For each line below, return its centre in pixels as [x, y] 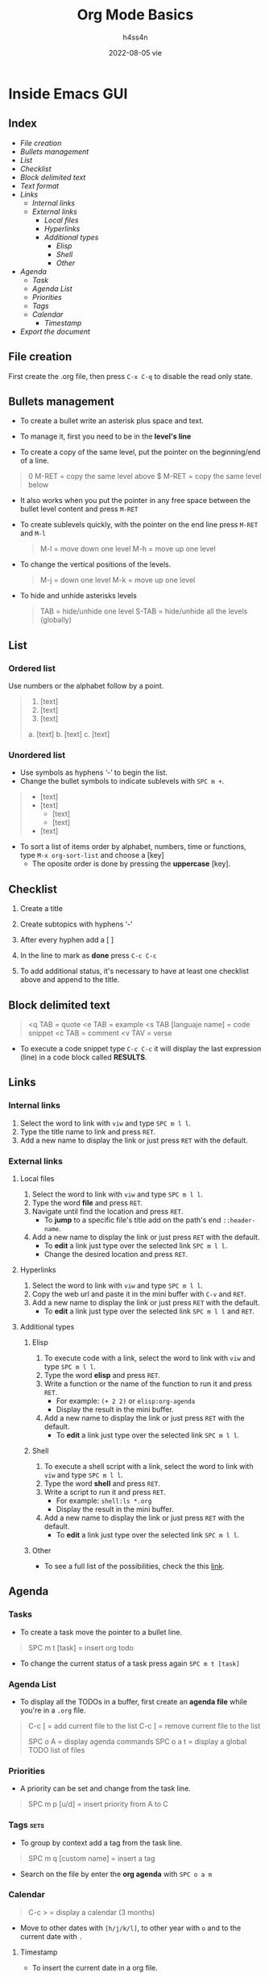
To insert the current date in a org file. [95, 1967]
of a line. [35, 460]
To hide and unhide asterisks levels [78, 596]
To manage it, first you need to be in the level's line [106, 436]
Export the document [55, 331]
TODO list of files [56, 1750]
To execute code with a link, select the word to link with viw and [149, 1358]
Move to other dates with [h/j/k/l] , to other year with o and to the [130, 1928]
